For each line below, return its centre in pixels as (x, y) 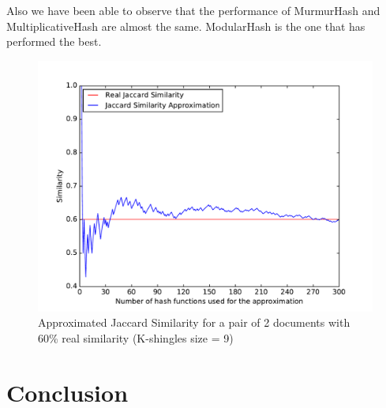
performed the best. (54, 41)
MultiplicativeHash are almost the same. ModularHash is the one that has (186, 26)
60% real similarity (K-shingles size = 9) (136, 337)
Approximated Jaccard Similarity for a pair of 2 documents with (194, 322)
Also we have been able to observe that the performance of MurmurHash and (193, 10)
